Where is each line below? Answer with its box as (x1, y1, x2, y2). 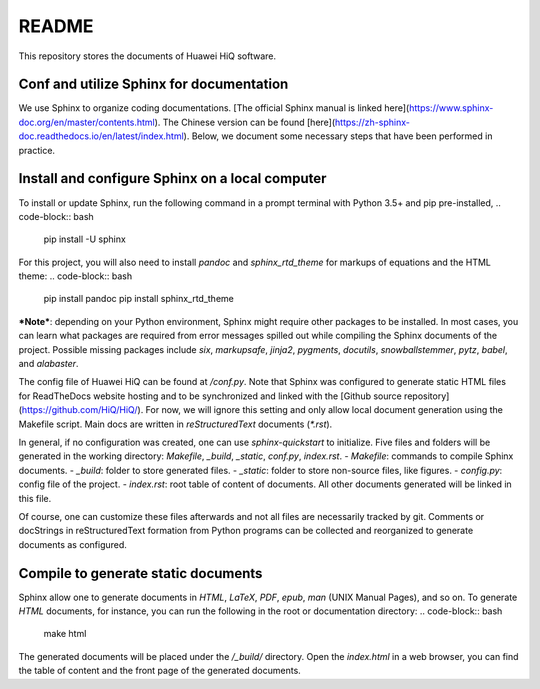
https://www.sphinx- (408, 102, 494, 114)
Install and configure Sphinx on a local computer (18, 170, 327, 187)
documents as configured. (18, 538, 127, 550)
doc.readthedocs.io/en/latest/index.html (18, 130, 184, 142)
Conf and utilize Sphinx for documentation (18, 76, 289, 93)
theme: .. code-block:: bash (18, 270, 133, 282)
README (18, 15, 94, 37)
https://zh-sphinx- (335, 116, 410, 128)
